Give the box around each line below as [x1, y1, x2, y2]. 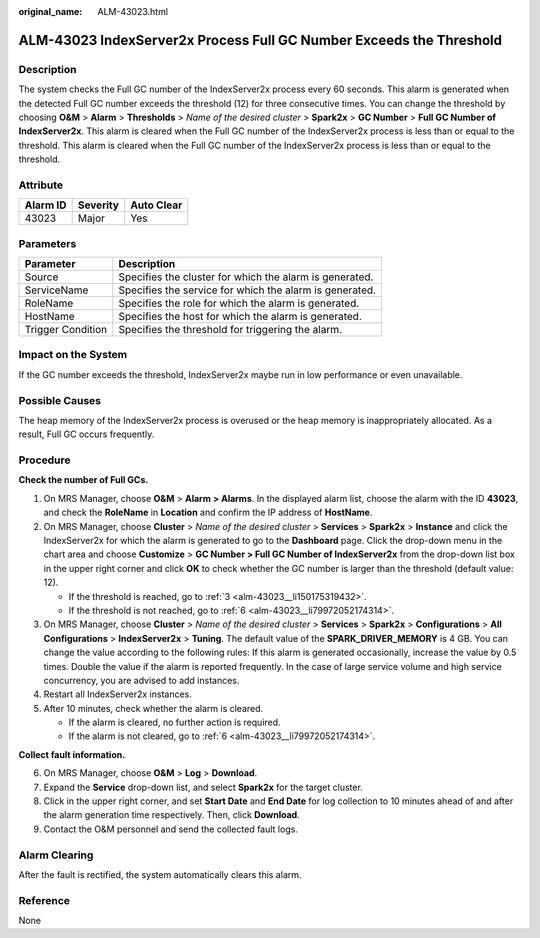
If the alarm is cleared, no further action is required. [68, 716, 281, 729]
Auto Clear [130, 198, 183, 212]
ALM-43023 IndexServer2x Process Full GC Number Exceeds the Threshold [18, 31, 503, 49]
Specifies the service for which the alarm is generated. [118, 283, 377, 297]
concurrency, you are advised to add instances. [43, 674, 240, 686]
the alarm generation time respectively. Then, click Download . [43, 809, 300, 821]
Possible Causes [18, 393, 102, 407]
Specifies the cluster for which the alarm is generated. [118, 270, 374, 284]
